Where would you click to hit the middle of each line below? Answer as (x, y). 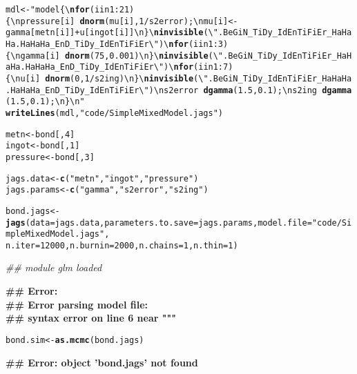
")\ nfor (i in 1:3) (191, 44)
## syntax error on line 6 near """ (91, 318)
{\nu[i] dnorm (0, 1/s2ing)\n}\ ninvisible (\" (107, 78)
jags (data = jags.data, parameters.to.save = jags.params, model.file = (159, 223)
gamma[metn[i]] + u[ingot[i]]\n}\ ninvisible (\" (112, 33)
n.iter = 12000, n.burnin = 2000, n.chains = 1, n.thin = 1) (122, 245)
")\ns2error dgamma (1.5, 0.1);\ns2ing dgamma (248, 90)
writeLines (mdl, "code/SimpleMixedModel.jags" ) (115, 113)
